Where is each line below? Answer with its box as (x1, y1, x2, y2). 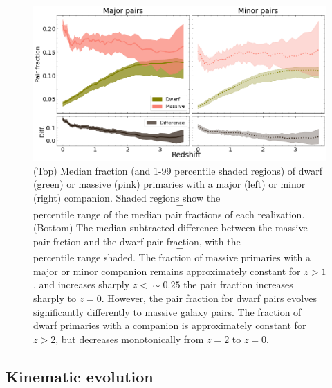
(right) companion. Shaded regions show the (33, 190, 221, 204)
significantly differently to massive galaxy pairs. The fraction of (33, 304, 302, 319)
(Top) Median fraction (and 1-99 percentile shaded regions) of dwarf (33, 163, 323, 177)
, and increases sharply (33, 277, 130, 292)
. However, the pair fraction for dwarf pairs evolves (101, 291, 317, 306)
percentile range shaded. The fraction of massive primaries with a (33, 250, 311, 265)
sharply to (33, 291, 76, 306)
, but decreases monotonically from (55, 331, 204, 346)
